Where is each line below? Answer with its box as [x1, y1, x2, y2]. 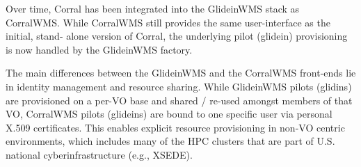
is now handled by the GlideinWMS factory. [6, 42, 193, 56]
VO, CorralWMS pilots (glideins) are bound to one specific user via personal [6, 106, 332, 121]
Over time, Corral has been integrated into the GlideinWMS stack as [6, 1, 300, 15]
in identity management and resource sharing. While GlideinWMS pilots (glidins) [6, 79, 352, 93]
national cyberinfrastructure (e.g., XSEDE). [6, 147, 193, 161]
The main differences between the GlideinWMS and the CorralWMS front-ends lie [6, 65, 356, 80]
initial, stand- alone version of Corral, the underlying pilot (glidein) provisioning [6, 29, 348, 43]
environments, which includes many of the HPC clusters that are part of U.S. [6, 134, 335, 148]
